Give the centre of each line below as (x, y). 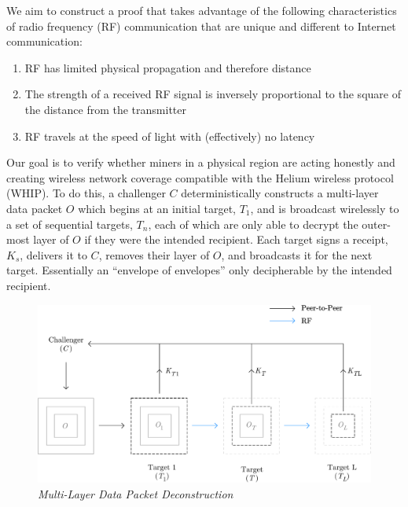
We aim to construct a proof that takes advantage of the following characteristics (202, 10)
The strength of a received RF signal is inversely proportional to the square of (213, 94)
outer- (376, 224)
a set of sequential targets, (70, 224)
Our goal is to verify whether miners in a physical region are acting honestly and (201, 162)
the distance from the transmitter (106, 109)
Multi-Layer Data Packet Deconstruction (136, 493)
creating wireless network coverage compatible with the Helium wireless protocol (200, 177)
